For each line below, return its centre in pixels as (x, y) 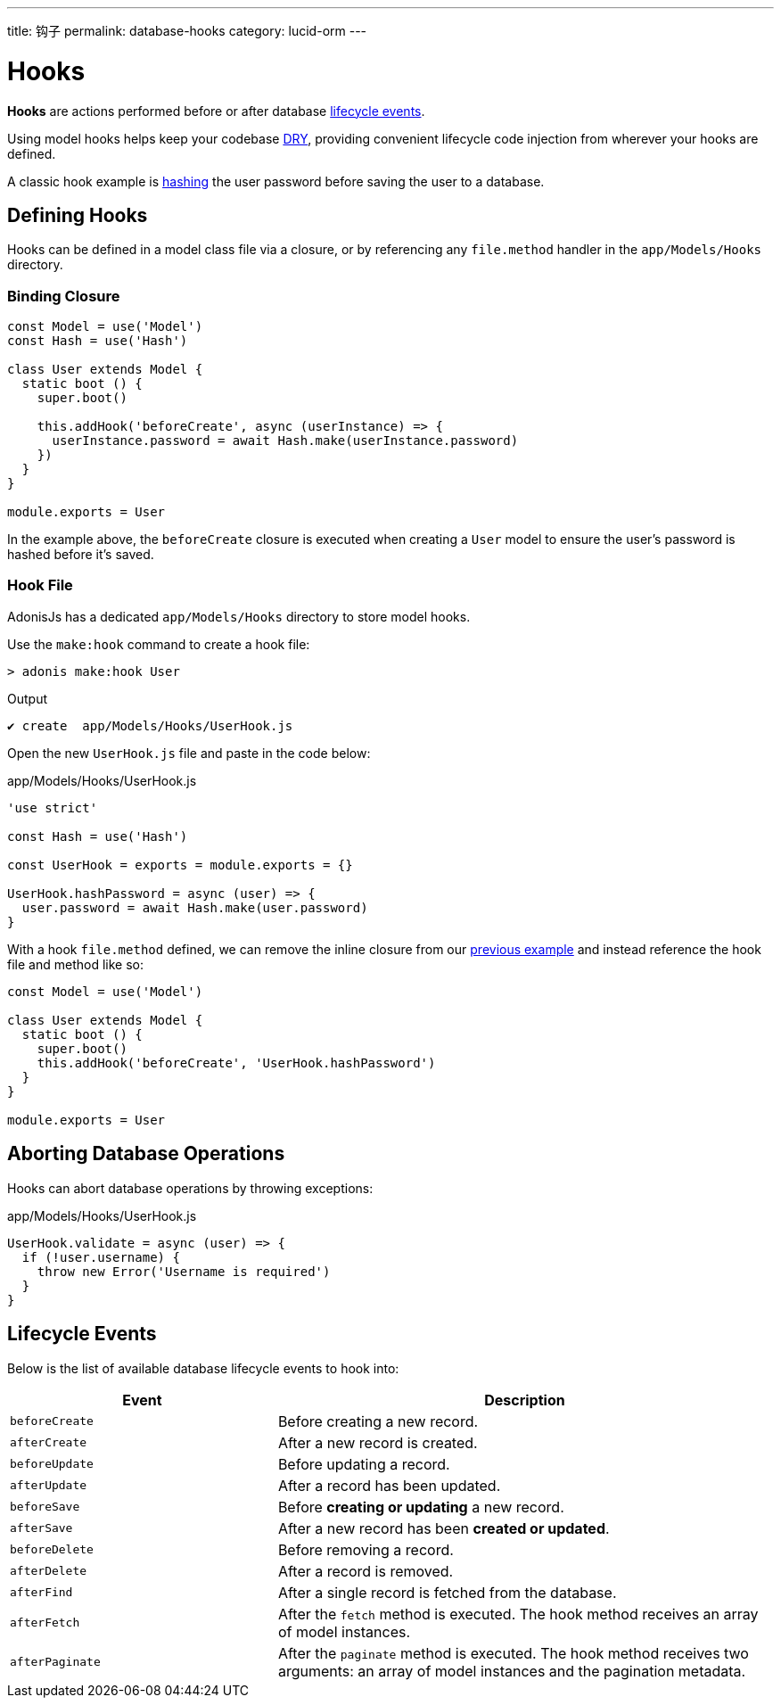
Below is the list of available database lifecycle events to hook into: (203, 1368)
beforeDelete (52, 1550)
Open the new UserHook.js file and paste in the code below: (189, 753)
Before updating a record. (364, 1464)
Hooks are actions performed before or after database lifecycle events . (216, 111)
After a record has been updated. (389, 1485)
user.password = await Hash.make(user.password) (195, 907)
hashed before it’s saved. (81, 555)
